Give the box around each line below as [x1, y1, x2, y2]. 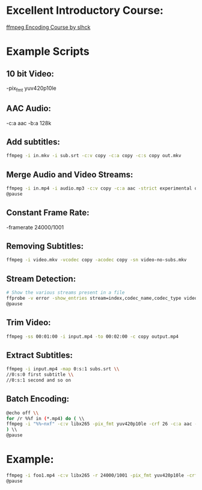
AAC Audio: [6, 104, 51, 114]
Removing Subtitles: [6, 241, 84, 251]
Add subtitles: [6, 137, 60, 147]
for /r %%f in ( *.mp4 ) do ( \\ [6, 415, 85, 421]
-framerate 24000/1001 [6, 223, 64, 231]
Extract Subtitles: [6, 350, 73, 360]
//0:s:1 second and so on [6, 377, 71, 383]
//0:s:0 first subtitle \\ [6, 371, 74, 378]
